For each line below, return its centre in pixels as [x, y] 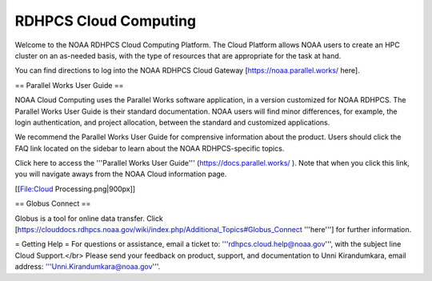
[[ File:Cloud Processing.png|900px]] [75, 189]
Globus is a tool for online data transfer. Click [89, 218]
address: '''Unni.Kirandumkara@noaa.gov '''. [88, 267]
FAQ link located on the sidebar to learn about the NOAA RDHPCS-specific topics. [150, 148]
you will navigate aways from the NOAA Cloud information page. [121, 174]
